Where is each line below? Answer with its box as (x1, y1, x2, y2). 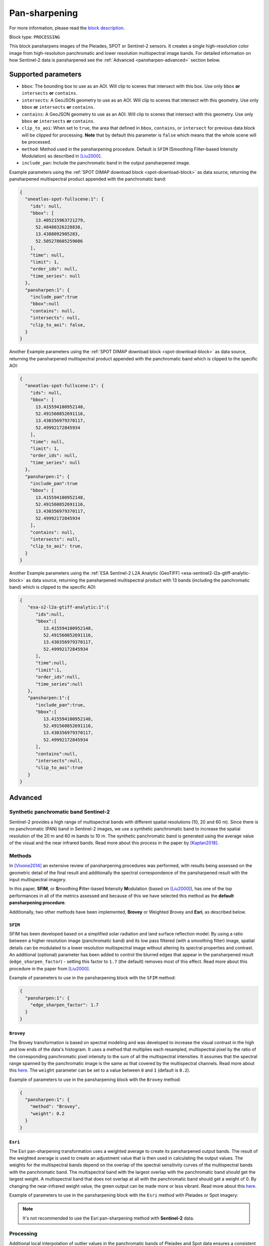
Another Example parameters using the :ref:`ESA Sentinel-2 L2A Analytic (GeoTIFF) (9, 570, 180, 576)
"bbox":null (30, 301, 60, 307)
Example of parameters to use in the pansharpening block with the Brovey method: (9, 1077, 181, 1083)
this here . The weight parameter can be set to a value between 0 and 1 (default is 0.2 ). (9, 1067, 190, 1074)
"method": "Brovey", (30, 1104, 81, 1109)
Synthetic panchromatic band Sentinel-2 (9, 808, 110, 815)
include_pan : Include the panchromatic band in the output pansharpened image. (21, 160, 190, 166)
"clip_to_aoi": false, (30, 322, 86, 327)
